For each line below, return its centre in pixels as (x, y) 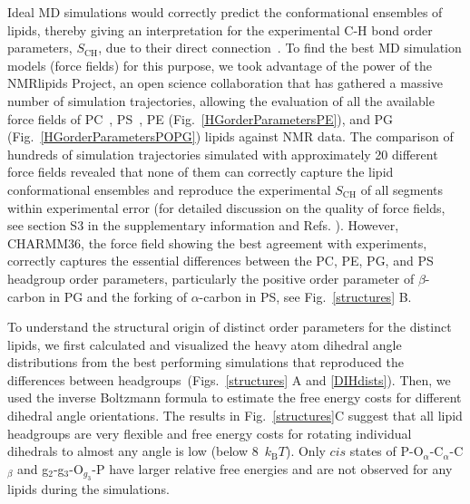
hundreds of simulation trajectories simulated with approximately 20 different (223, 154)
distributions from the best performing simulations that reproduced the (206, 362)
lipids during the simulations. (88, 489)
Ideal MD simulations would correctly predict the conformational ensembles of (225, 12)
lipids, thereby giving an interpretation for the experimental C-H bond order (220, 29)
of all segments (402, 189)
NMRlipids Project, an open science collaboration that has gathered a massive (225, 83)
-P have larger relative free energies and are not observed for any (272, 468)
